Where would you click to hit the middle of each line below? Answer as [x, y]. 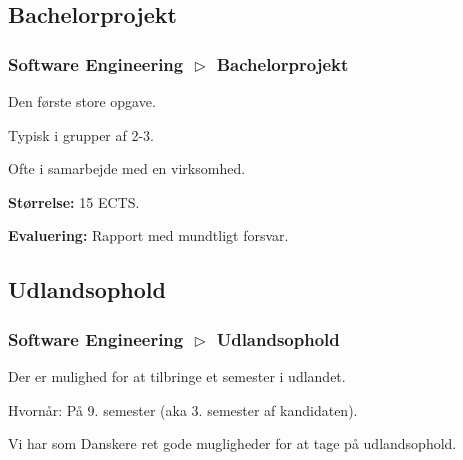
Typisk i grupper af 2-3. [81, 134]
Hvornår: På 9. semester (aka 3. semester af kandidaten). [183, 409]
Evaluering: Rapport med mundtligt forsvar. [148, 235]
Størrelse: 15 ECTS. [74, 201]
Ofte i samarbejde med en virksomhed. [127, 168]
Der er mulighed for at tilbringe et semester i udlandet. [177, 375]
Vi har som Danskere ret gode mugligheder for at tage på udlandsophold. [232, 443]
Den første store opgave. [82, 101]
